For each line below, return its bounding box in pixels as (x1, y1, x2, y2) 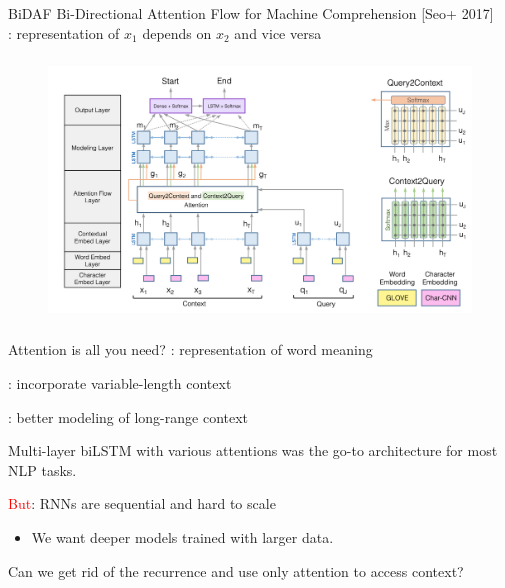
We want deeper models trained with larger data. (31, 526, 334, 547)
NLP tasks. (8, 459, 77, 480)
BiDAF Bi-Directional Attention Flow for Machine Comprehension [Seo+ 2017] (8, 3, 494, 23)
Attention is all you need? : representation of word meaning (8, 339, 373, 360)
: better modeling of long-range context (8, 406, 249, 427)
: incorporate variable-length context (8, 372, 232, 393)
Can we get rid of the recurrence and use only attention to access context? (8, 560, 464, 581)
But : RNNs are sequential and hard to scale (8, 493, 276, 514)
